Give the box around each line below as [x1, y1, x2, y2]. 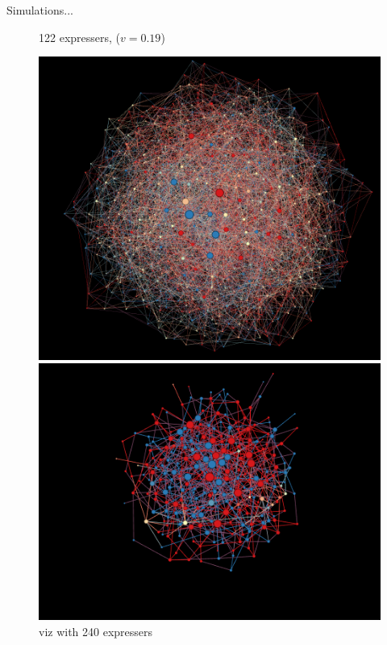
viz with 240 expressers [39, 622, 153, 639]
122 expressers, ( [39, 28, 121, 45]
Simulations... [6, 2, 73, 18]
